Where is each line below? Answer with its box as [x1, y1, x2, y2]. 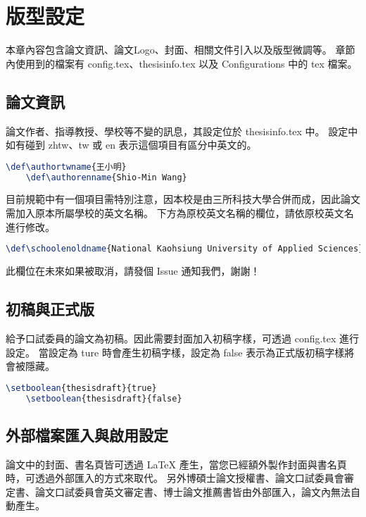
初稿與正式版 [6, 298, 94, 320]
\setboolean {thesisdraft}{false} [25, 393, 182, 404]
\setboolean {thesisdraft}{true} [6, 382, 157, 393]
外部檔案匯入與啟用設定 [6, 423, 168, 445]
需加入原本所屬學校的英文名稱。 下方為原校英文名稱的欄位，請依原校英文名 [6, 206, 354, 220]
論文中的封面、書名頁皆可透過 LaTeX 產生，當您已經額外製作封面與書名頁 [6, 456, 347, 471]
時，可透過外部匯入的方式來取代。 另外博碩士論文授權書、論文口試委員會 [6, 471, 344, 485]
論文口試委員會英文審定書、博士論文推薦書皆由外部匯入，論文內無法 [34, 484, 351, 499]
